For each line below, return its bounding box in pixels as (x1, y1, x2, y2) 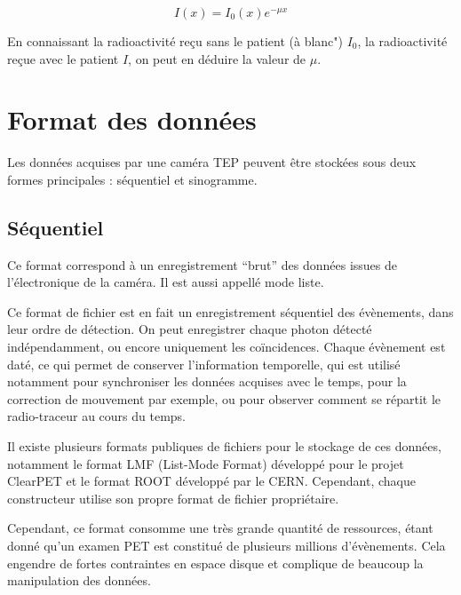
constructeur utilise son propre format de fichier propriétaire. (7, 488, 339, 507)
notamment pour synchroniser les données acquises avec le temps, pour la (7, 372, 407, 391)
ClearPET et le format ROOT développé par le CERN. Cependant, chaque (7, 472, 416, 490)
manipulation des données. (7, 571, 151, 590)
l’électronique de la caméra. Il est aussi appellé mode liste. (7, 273, 324, 291)
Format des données (7, 101, 257, 138)
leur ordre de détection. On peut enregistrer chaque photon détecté (7, 320, 372, 338)
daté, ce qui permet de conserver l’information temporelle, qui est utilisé (7, 354, 401, 373)
